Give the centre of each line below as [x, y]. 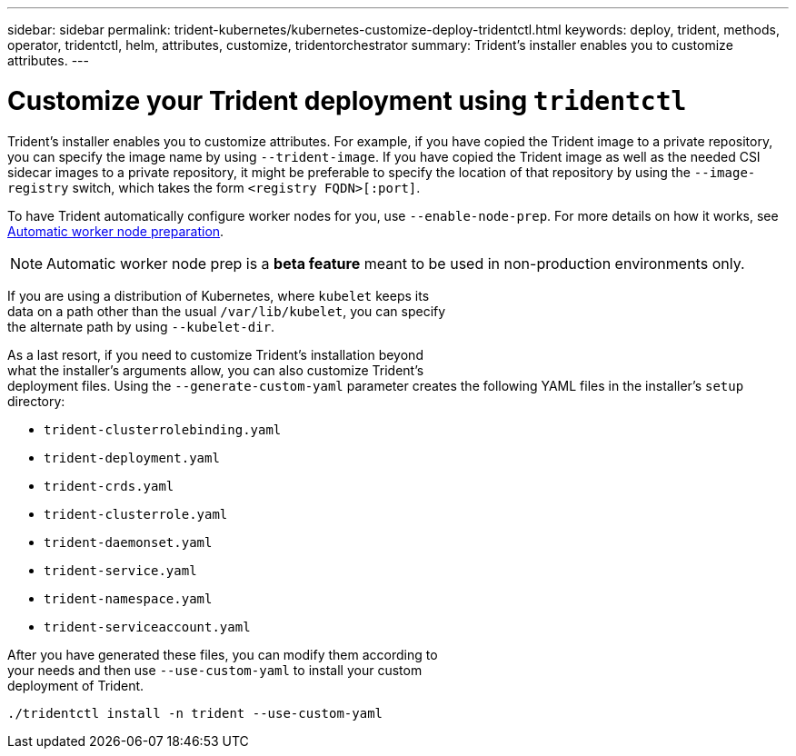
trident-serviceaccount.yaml [147, 627]
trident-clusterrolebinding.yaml [163, 429]
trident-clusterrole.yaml [136, 514]
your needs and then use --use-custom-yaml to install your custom [215, 670]
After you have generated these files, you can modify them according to [223, 654]
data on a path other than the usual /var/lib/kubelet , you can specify [227, 311]
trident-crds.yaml [109, 486]
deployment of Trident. [76, 685]
